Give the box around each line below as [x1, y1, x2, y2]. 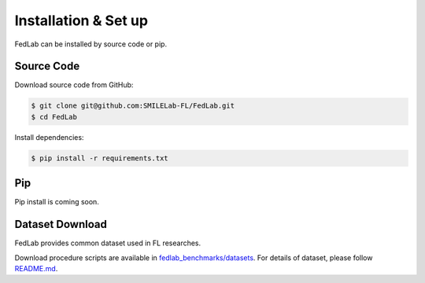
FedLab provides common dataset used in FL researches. [14, 238, 201, 248]
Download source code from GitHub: [14, 80, 134, 90]
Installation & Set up [14, 12, 149, 29]
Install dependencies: [14, 132, 84, 141]
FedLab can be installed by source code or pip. [14, 39, 168, 49]
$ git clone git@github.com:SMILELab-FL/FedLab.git [31, 101, 235, 110]
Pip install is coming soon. [14, 197, 100, 207]
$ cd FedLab [31, 112, 78, 121]
